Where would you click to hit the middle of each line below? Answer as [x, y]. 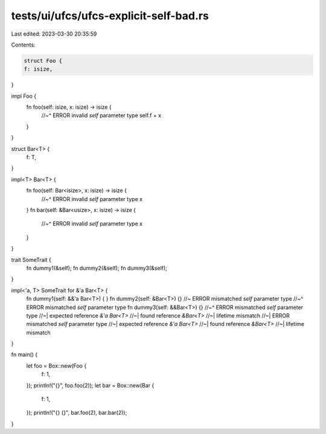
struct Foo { [43, 61]
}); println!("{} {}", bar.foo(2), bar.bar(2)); [77, 413]
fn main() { [24, 355]
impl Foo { [24, 96]
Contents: [23, 45]
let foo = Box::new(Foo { [56, 366]
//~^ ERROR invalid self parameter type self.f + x [101, 115]
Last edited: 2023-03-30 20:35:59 [54, 34]
